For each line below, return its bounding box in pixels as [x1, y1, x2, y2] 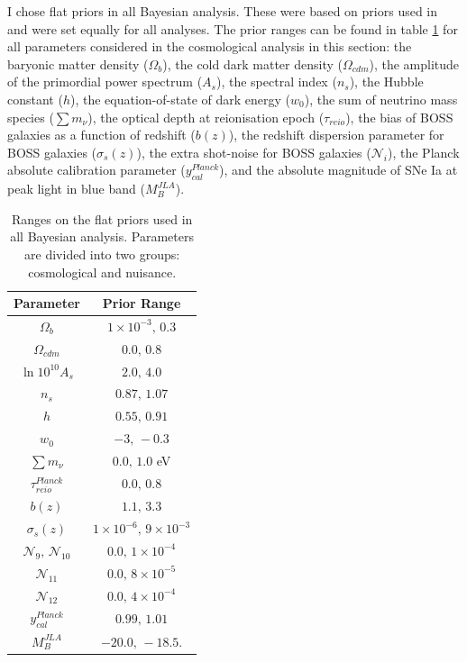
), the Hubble [349, 72, 424, 91]
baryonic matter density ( [7, 54, 149, 73]
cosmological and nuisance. [28, 262, 177, 281]
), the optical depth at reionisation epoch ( [87, 107, 325, 126]
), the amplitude [369, 54, 460, 73]
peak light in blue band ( [7, 179, 145, 198]
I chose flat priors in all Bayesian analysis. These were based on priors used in [7, 2, 438, 20]
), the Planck [388, 142, 460, 161]
